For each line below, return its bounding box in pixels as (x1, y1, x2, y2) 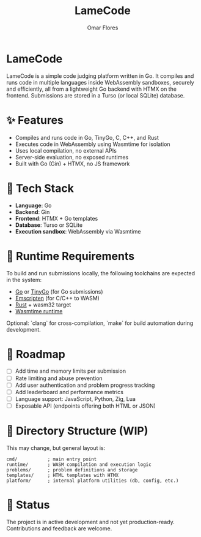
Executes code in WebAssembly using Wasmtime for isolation (15, 140, 170, 148)
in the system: (6, 276, 42, 283)
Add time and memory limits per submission (15, 367, 126, 375)
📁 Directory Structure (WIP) (6, 424, 148, 438)
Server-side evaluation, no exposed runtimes (15, 153, 129, 161)
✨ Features (6, 113, 64, 127)
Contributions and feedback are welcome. (6, 525, 112, 532)
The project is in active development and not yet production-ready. (6, 518, 175, 525)
